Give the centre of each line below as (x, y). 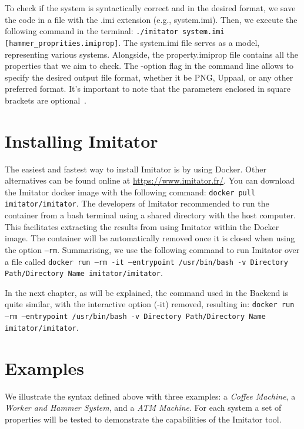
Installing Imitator (81, 140)
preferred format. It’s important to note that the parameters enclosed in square (148, 89)
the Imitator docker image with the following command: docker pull (130, 192)
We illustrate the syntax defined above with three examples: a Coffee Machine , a (150, 396)
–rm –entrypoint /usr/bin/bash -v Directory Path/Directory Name (135, 317)
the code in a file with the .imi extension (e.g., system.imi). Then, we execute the (151, 19)
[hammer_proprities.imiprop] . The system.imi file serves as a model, (132, 42)
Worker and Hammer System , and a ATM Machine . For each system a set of (143, 408)
